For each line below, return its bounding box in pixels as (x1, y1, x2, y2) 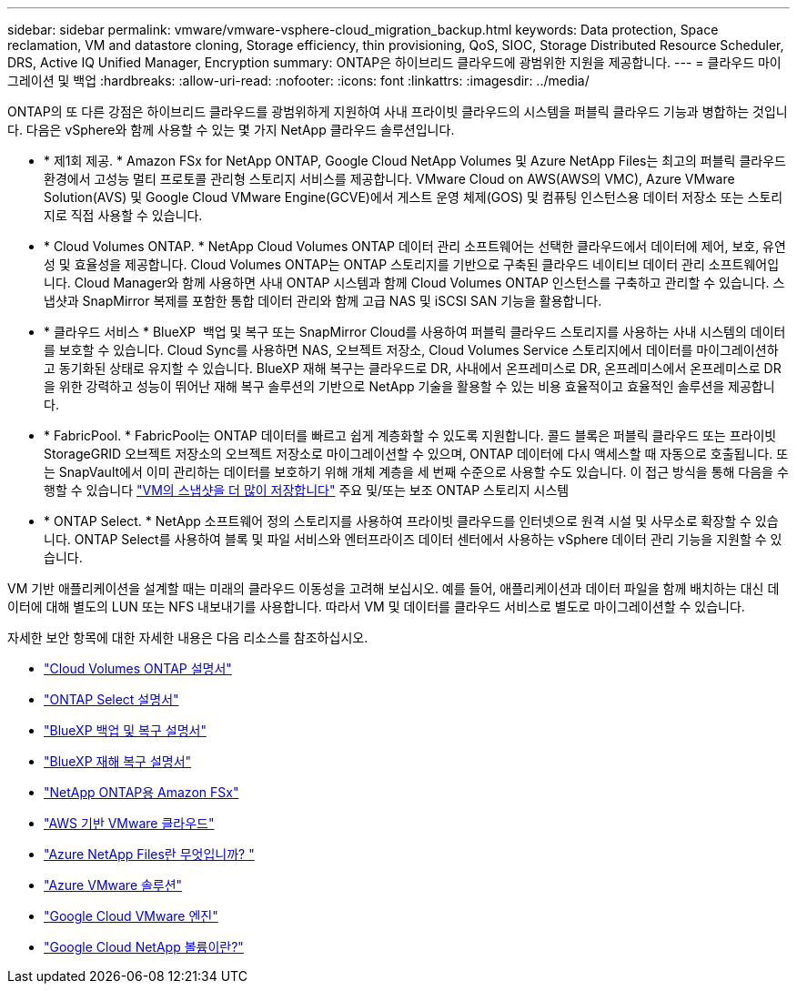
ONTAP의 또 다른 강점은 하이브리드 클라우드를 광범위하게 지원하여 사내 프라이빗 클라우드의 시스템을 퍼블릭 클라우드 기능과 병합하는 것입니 (7, 104, 788, 119)
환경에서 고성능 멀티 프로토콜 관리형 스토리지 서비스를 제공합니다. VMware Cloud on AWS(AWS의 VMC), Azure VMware (44, 171, 735, 187)
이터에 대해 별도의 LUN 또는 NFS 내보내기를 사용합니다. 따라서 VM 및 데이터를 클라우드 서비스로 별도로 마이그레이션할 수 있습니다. (7, 599, 745, 614)
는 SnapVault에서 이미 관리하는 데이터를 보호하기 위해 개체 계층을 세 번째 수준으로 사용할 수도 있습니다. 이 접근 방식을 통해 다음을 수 (44, 464, 789, 480)
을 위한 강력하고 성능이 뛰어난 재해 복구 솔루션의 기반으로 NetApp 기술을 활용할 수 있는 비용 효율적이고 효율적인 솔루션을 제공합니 (44, 379, 775, 394)
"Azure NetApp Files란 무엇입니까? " (44, 846, 255, 862)
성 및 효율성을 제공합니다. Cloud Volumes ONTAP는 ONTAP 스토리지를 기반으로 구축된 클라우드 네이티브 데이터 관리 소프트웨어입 (44, 257, 780, 272)
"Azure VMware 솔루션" (44, 877, 183, 893)
